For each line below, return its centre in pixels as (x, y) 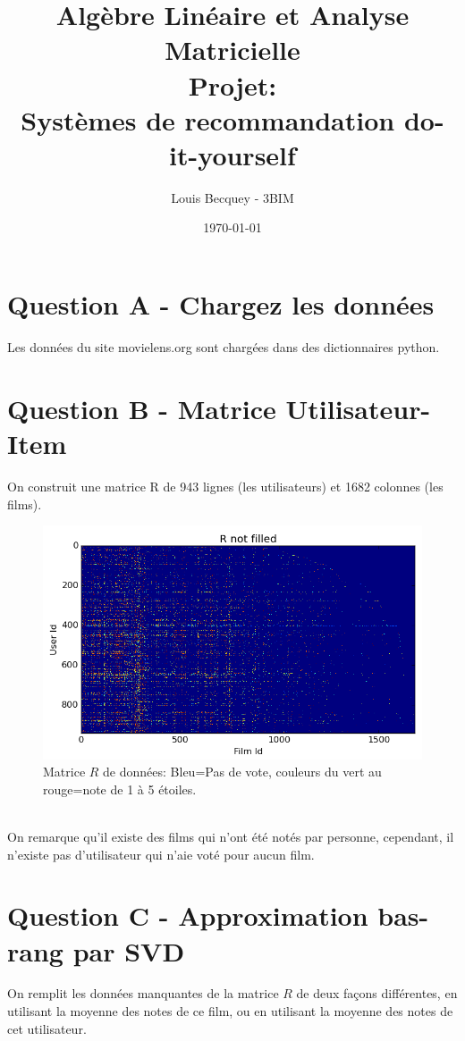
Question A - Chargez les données (221, 304)
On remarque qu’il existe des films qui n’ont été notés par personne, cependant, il (231, 836)
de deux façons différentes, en (377, 993)
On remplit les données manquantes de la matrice (143, 993)
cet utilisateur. (47, 1028)
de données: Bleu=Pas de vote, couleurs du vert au (242, 772)
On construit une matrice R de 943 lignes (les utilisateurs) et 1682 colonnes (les (225, 486)
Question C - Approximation (188, 915)
